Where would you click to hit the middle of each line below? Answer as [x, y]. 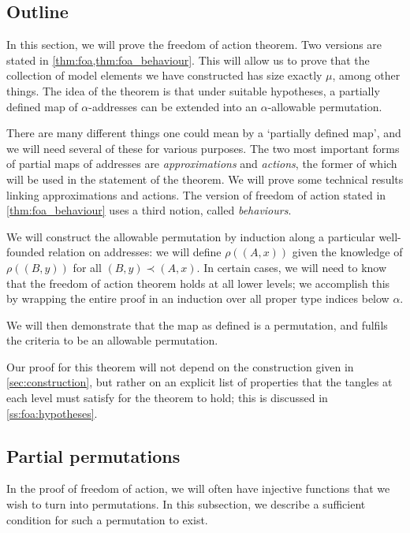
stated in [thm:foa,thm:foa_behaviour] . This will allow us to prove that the [188, 60]
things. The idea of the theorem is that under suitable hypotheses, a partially [193, 90]
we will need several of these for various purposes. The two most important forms [203, 148]
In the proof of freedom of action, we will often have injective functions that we [198, 488]
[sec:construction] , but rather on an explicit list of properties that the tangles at [199, 382]
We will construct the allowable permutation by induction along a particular [191, 236]
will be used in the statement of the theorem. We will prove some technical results [205, 179]
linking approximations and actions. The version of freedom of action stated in [196, 194]
